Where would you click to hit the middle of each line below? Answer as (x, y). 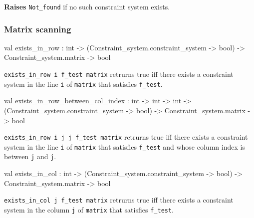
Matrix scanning (38, 29)
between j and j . (30, 156)
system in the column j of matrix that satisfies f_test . (89, 209)
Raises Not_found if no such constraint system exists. (87, 6)
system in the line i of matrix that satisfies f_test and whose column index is (125, 146)
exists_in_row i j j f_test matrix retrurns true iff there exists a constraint (126, 137)
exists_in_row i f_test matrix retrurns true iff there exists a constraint (119, 74)
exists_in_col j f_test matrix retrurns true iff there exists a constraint (119, 200)
